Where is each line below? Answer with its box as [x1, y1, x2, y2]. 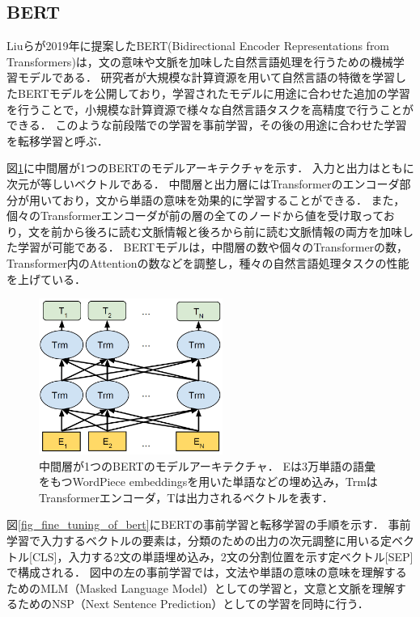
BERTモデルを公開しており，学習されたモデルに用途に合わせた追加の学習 [17, 84, 410, 101]
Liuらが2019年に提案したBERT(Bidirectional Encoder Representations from [6, 37, 390, 54]
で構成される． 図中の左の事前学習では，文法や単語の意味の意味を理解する [6, 564, 407, 581]
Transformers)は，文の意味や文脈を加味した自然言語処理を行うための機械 [6, 53, 393, 70]
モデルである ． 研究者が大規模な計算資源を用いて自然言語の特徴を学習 [17, 69, 396, 86]
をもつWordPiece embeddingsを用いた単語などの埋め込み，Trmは [39, 473, 378, 490]
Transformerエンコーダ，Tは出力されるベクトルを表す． [39, 488, 333, 505]
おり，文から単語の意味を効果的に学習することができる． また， [62, 191, 405, 208]
